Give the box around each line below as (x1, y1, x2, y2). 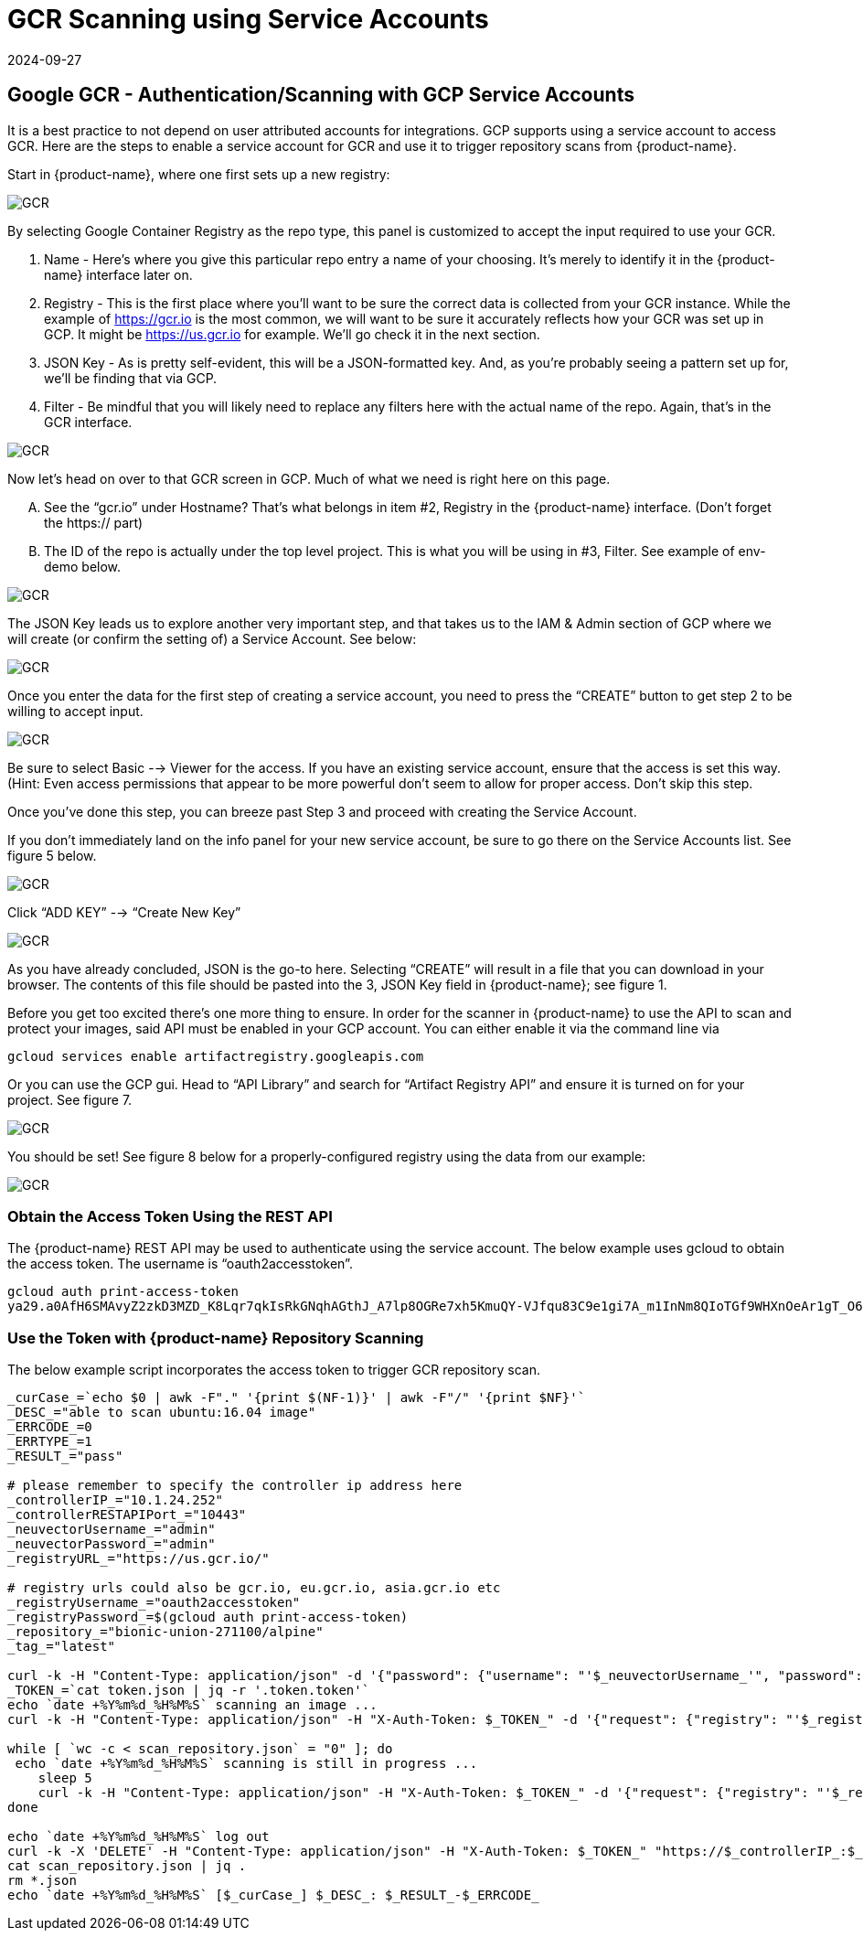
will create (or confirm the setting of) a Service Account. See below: (7, 630, 417, 647)
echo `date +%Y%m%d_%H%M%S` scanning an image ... (7, 1697, 378, 1713)
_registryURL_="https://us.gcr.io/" (7, 1551, 270, 1567)
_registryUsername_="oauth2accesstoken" (7, 1595, 301, 1611)
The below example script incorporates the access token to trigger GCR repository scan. (7, 1362, 540, 1378)
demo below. (44, 558, 122, 574)
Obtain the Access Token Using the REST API (7, 1206, 333, 1226)
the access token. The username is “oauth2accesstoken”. (7, 1256, 353, 1272)
